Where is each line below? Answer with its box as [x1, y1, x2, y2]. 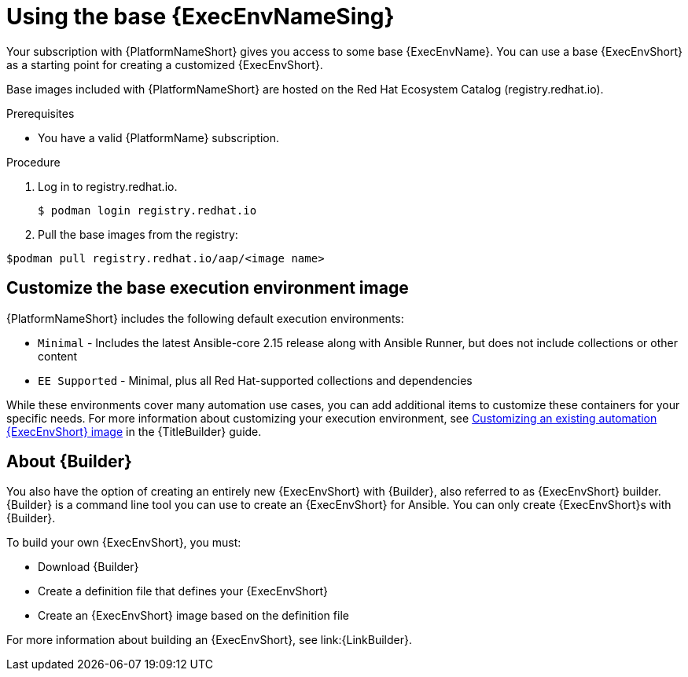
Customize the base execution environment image [6, 278, 409, 298]
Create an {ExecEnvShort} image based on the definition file [38, 609, 349, 623]
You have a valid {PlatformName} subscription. [38, 130, 279, 145]
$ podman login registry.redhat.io [38, 203, 257, 217]
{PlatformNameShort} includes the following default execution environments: [6, 311, 404, 325]
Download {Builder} [38, 560, 139, 574]
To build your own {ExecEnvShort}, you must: [6, 536, 241, 550]
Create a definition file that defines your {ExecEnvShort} [38, 584, 329, 598]
